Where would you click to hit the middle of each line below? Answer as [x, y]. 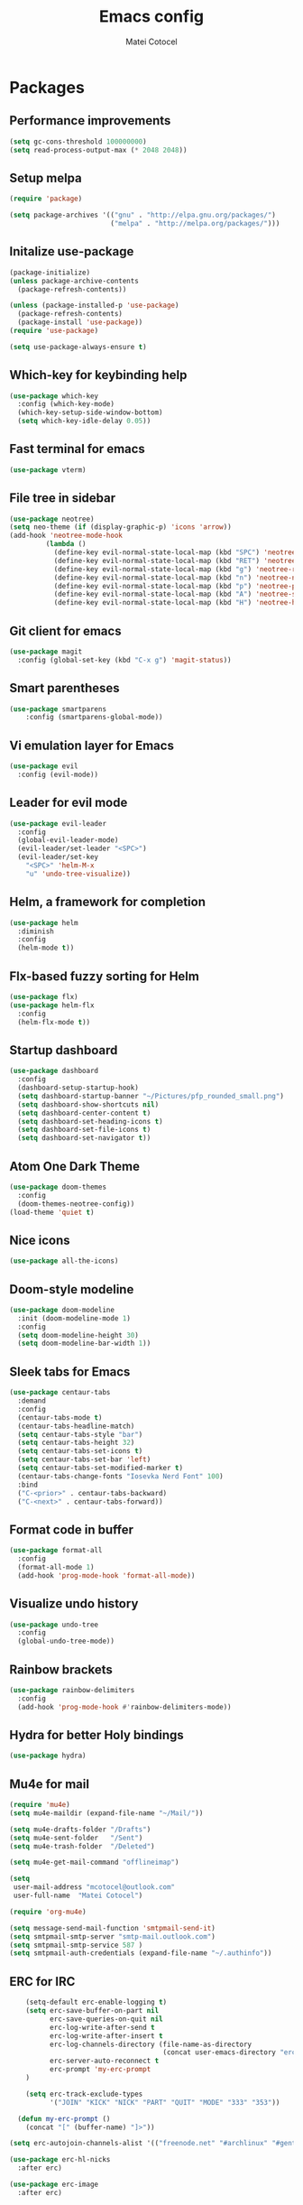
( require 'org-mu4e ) [48, 1912]
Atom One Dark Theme [75, 1166]
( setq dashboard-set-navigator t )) [84, 1138]
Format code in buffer [71, 1529]
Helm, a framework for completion [107, 902]
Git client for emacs [65, 630]
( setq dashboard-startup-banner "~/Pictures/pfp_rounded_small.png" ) [151, 1096]
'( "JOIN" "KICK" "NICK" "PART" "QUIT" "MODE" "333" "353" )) [165, 2102]
